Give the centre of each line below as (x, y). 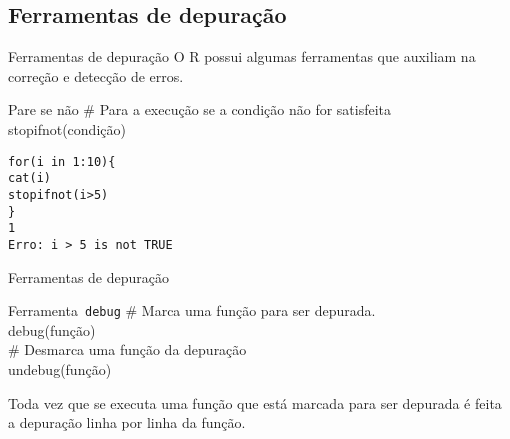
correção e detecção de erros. (96, 75)
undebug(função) (60, 368)
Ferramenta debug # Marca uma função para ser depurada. (192, 310)
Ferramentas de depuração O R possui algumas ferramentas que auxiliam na (242, 56)
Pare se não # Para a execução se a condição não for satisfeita (200, 109)
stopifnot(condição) (67, 128)
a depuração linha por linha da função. (127, 422)
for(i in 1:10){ (62, 161)
